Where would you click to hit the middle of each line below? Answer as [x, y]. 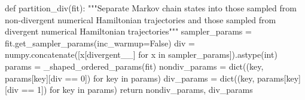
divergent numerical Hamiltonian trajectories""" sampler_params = [128, 31]
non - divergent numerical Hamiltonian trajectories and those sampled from [141, 19]
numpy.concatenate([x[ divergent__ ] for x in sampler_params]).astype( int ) [141, 54]
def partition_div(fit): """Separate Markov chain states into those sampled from [151, 8]
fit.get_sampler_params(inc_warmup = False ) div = [100, 43]
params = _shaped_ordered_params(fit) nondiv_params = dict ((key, [134, 66]
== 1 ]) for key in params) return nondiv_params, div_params [137, 90]
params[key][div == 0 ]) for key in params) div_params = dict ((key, [130, 78]
